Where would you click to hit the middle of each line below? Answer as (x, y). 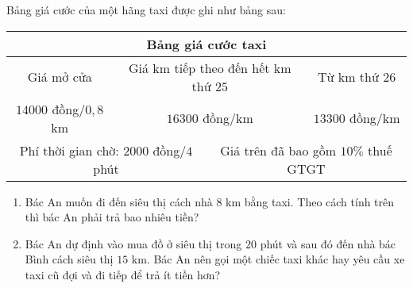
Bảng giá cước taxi (206, 44)
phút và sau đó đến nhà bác (328, 243)
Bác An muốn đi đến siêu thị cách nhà (119, 201)
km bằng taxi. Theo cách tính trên (310, 201)
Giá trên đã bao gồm (278, 150)
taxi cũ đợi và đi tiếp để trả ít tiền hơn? (123, 274)
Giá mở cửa (60, 77)
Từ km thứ (348, 77)
